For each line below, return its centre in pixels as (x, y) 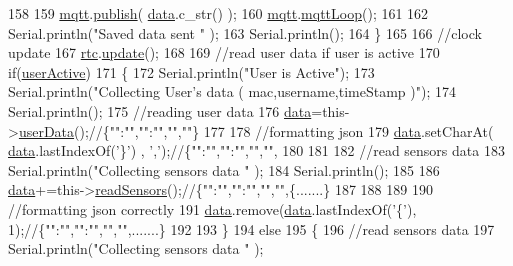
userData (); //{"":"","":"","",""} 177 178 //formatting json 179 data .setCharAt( (256, 130)
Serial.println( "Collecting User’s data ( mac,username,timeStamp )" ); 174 (232, 91)
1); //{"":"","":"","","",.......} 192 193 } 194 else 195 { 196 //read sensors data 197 (251, 228)
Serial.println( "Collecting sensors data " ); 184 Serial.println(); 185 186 (224, 169)
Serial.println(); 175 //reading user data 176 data (160, 110)
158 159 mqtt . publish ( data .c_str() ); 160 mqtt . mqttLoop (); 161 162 (218, 13)
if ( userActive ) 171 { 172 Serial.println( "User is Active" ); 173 (191, 71)
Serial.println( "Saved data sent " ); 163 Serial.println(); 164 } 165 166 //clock (245, 32)
